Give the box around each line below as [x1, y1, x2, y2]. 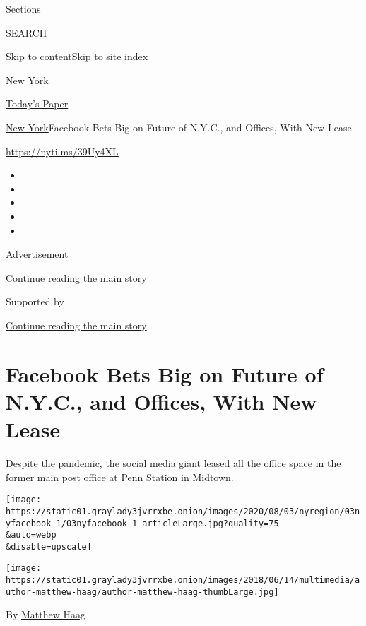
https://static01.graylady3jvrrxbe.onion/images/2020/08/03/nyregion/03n [6, 506, 360, 516]
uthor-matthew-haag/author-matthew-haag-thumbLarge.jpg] [6, 586, 279, 597]
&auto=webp [6, 530, 57, 541]
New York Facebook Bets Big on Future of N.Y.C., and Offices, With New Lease [6, 119, 352, 134]
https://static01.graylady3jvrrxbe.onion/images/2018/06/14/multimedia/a [6, 575, 360, 586]
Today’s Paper [6, 96, 69, 111]
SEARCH [6, 25, 47, 40]
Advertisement [6, 247, 69, 261]
